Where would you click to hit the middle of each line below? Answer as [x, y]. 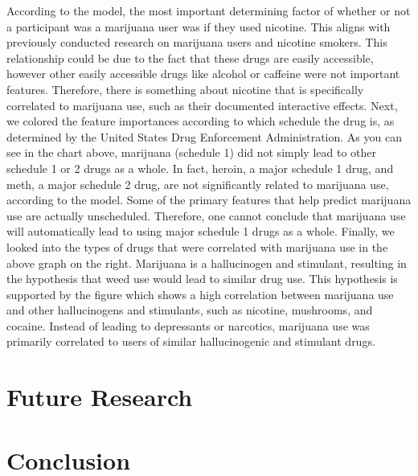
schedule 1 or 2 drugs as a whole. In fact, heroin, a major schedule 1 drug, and [200, 168]
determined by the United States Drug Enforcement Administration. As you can [204, 136]
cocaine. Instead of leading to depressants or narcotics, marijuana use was [188, 325]
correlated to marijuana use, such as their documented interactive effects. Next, [202, 105]
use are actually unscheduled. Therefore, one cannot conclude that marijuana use [206, 215]
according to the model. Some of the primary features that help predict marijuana [209, 200]
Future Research [100, 397]
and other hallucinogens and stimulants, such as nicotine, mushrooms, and [190, 310]
